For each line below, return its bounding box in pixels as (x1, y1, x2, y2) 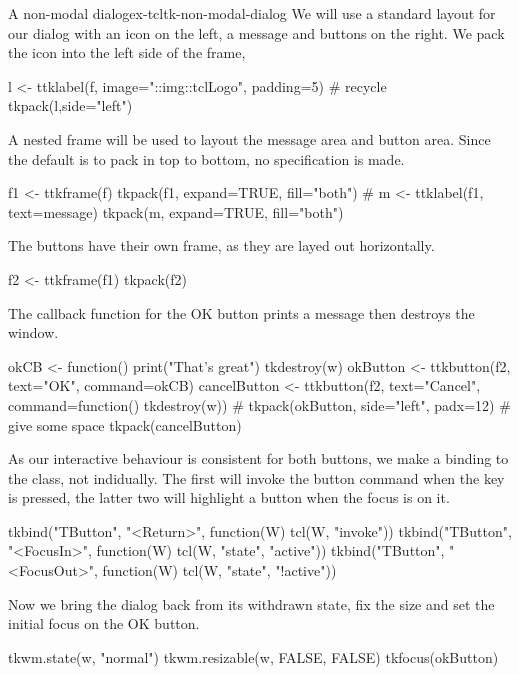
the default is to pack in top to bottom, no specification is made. (8, 148, 405, 169)
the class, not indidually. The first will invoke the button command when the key (8, 467, 505, 488)
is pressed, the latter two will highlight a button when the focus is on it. (8, 487, 450, 508)
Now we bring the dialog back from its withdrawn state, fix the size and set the (8, 593, 495, 614)
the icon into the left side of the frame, (8, 42, 246, 63)
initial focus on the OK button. (8, 613, 200, 634)
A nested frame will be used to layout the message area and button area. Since (8, 128, 491, 149)
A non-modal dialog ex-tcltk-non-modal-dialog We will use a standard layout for (8, 3, 496, 23)
